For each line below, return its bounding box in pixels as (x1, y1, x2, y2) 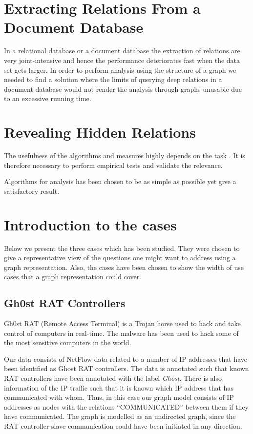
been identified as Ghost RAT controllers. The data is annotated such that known (4, 363, 249, 373)
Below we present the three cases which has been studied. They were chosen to (4, 243, 240, 253)
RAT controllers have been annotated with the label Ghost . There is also (4, 373, 222, 383)
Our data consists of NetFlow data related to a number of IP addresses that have (4, 353, 247, 364)
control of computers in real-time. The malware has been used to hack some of (4, 328, 239, 338)
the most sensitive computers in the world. (4, 337, 131, 348)
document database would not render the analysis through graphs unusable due (4, 83, 242, 94)
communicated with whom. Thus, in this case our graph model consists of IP (4, 392, 234, 402)
